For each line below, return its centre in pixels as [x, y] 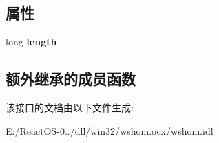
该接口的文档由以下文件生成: [70, 107]
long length [31, 42]
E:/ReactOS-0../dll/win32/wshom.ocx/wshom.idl [109, 130]
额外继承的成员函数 [71, 79]
